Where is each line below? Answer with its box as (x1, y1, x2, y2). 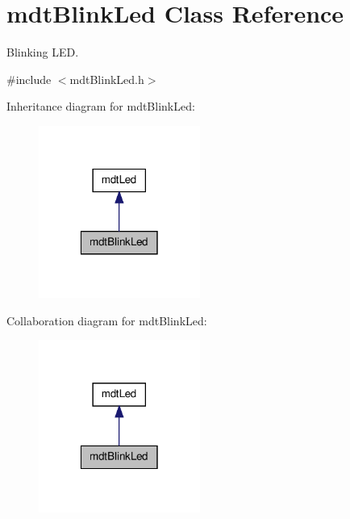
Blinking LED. (6, 44, 79, 61)
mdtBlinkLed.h (69, 70, 144, 87)
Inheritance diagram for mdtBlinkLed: (6, 98, 195, 115)
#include (6, 70, 52, 87)
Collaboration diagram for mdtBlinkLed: (6, 312, 207, 329)
